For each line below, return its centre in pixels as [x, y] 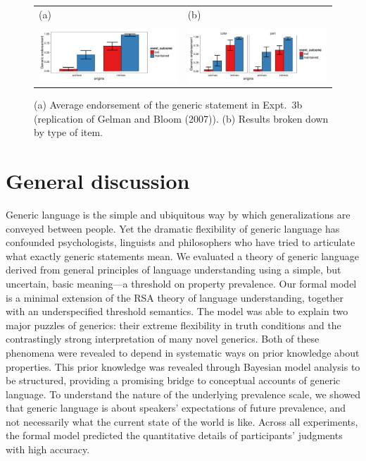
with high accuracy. [48, 449]
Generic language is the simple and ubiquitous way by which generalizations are [178, 214]
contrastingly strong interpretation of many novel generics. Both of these [163, 339]
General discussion [98, 181]
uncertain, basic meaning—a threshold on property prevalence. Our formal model [181, 283]
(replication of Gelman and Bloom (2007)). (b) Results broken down [181, 118]
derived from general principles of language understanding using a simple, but [173, 270]
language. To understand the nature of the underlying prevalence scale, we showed [183, 394]
